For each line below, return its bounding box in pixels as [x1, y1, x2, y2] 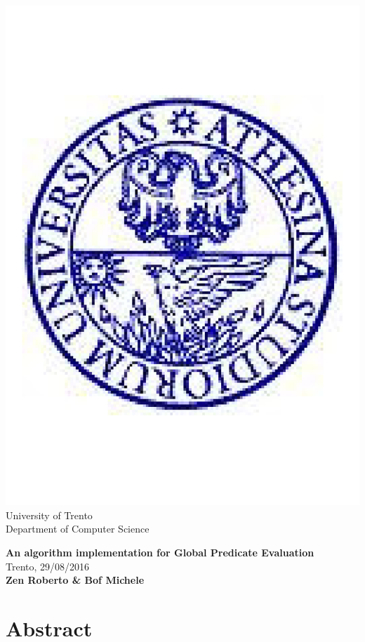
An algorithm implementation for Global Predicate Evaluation [6, 544, 314, 559]
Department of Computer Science [6, 521, 150, 536]
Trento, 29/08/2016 [6, 559, 90, 573]
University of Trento [6, 507, 93, 522]
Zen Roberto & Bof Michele [6, 573, 145, 587]
